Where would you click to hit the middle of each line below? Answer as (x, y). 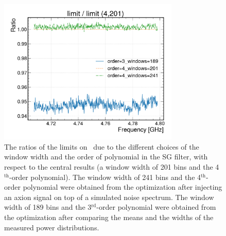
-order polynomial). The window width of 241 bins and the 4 (105, 177)
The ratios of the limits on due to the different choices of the (102, 146)
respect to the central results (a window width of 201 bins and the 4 (112, 167)
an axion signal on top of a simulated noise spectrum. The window (109, 197)
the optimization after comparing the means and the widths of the (109, 217)
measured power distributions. (52, 227)
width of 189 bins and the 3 (48, 207)
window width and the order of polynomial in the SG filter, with (106, 157)
